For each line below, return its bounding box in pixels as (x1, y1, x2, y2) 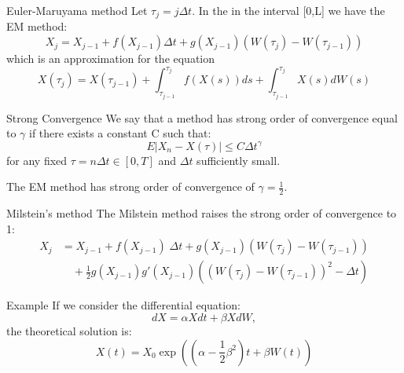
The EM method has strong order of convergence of (6, 178, 255, 195)
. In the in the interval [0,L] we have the (192, 2, 385, 18)
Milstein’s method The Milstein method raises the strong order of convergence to (6, 205, 397, 221)
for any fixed (6, 152, 68, 168)
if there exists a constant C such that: (29, 125, 211, 141)
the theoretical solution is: (6, 323, 132, 339)
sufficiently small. (196, 152, 281, 168)
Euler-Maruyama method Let (6, 2, 148, 18)
